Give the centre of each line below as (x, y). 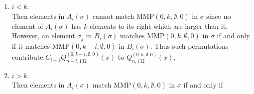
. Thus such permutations (189, 46)
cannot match (113, 16)
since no (219, 16)
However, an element (43, 36)
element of (27, 26)
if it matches (31, 46)
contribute (27, 57)
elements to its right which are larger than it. (159, 26)
